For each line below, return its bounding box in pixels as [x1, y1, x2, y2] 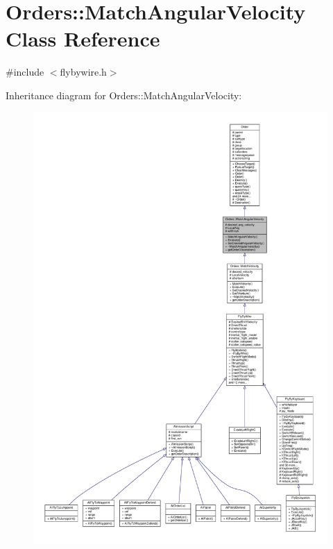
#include [6, 65, 44, 79]
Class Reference [6, 24, 160, 53]
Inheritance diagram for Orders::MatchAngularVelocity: [6, 87, 242, 102]
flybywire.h [60, 65, 107, 79]
